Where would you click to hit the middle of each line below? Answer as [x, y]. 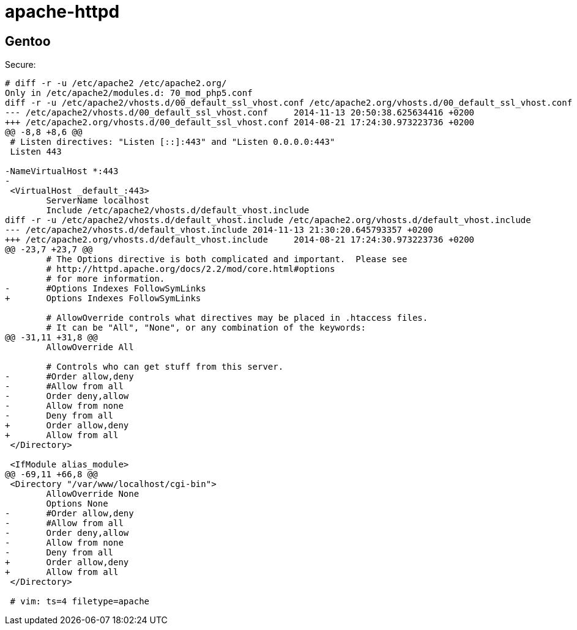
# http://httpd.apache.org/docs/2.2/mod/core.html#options [191, 269]
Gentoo [28, 41]
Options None [77, 504]
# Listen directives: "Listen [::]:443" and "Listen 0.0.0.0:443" [173, 142]
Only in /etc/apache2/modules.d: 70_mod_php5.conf [129, 93]
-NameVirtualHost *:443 [62, 171]
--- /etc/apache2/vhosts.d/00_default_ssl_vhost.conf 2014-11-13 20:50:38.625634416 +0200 [240, 113]
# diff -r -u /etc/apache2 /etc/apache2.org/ [116, 83]
